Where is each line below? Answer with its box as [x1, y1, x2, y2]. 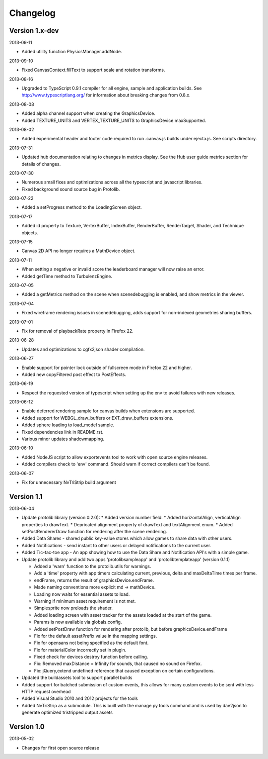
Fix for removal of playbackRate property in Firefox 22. [21, 328, 134, 334]
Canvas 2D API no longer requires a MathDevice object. [21, 248, 136, 254]
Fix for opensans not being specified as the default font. [34, 640, 149, 646]
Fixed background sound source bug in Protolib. [21, 186, 120, 192]
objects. [21, 229, 38, 236]
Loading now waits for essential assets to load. [34, 591, 130, 597]
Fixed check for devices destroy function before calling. [34, 654, 148, 660]
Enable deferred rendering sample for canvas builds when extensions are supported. [21, 408, 196, 414]
